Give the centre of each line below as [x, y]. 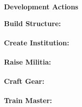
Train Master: [28, 100]
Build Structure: [33, 23]
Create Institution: [37, 42]
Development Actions [41, 6]
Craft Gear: [24, 81]
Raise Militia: [28, 61]
